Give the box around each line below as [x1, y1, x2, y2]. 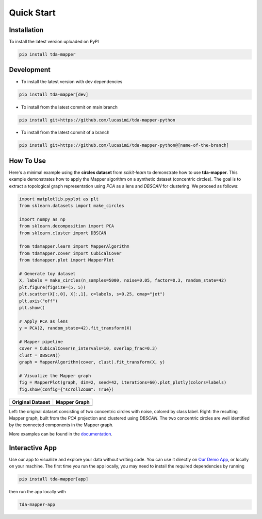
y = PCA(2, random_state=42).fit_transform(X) [19, 326, 132, 331]
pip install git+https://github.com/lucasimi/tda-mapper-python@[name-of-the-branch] [19, 142, 229, 148]
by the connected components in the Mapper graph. [9, 422, 114, 428]
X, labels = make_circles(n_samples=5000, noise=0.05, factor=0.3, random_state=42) [19, 277, 227, 283]
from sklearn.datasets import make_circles [19, 203, 125, 208]
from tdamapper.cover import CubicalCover [19, 250, 122, 256]
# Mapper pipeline [19, 339, 63, 345]
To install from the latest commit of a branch [21, 129, 110, 136]
